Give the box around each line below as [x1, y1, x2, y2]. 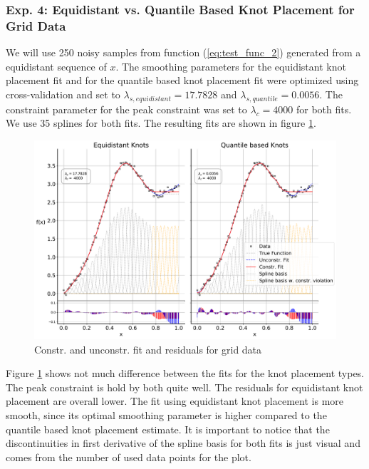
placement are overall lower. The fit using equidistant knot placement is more [6, 393, 344, 408]
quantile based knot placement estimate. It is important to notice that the [6, 421, 330, 436]
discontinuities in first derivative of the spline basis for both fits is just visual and [6, 435, 360, 450]
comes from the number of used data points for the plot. [6, 449, 251, 464]
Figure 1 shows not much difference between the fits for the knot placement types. [6, 366, 365, 381]
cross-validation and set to [6, 86, 120, 101]
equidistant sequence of [6, 58, 107, 73]
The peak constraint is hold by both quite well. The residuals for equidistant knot [6, 379, 363, 394]
